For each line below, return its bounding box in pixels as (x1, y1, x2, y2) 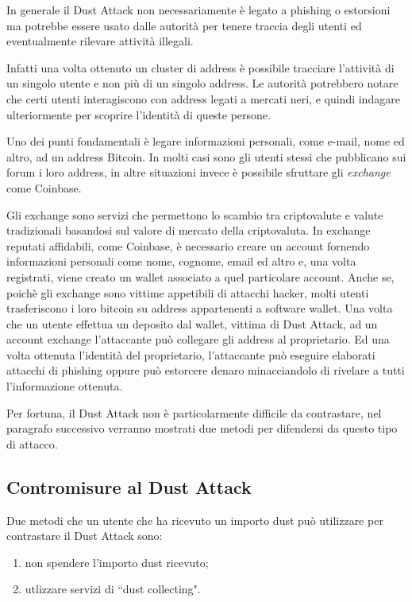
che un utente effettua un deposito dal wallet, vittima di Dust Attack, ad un (6, 315, 378, 332)
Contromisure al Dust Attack (6, 474, 252, 499)
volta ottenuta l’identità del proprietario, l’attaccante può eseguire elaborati (6, 346, 375, 363)
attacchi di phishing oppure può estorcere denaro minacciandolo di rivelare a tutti (6, 362, 405, 379)
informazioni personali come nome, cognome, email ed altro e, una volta (6, 253, 356, 270)
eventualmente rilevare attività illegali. (6, 33, 194, 49)
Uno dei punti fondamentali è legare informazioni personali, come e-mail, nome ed (6, 133, 405, 150)
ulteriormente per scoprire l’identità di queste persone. (6, 106, 271, 122)
